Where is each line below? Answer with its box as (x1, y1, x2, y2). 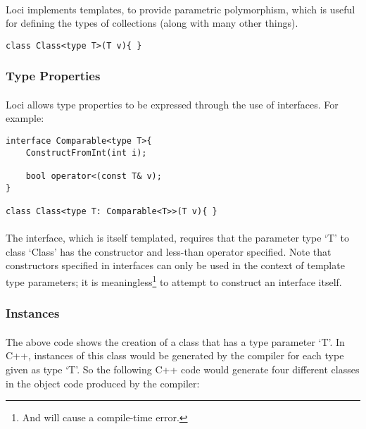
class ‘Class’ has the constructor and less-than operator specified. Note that (6, 244, 332, 259)
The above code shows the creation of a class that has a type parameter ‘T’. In (6, 334, 345, 349)
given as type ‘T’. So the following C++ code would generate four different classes (6, 361, 360, 376)
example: (6, 111, 44, 125)
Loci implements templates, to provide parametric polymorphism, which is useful (6, 1, 355, 16)
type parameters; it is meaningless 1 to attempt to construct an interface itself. (6, 273, 342, 289)
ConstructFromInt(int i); (25, 147, 147, 158)
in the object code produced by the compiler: (6, 375, 200, 390)
